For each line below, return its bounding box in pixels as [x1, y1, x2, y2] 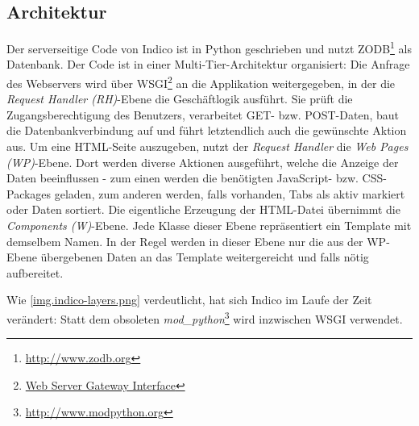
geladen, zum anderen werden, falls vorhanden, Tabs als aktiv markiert [54, 185, 405, 202]
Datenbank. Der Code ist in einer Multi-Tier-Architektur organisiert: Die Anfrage [6, 56, 410, 73]
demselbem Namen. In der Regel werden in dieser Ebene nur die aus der [6, 232, 363, 249]
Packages [6, 185, 52, 202]
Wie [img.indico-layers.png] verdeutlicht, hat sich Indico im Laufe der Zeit [6, 291, 372, 308]
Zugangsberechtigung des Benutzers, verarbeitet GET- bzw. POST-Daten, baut [6, 106, 399, 123]
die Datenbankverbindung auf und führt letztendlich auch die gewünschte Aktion [6, 122, 407, 139]
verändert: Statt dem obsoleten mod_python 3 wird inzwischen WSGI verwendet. [6, 308, 403, 327]
